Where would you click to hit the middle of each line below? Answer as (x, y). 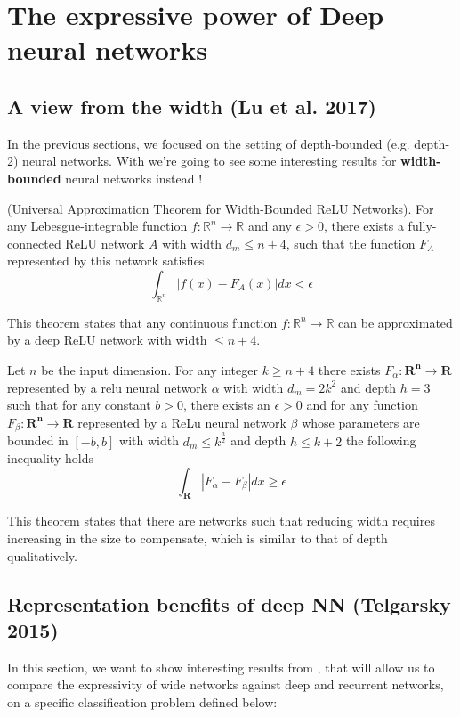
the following (381, 440)
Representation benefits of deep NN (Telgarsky (229, 603)
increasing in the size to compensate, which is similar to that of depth (198, 538)
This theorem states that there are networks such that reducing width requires (221, 521)
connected (34, 243)
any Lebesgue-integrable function (97, 226)
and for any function (362, 405)
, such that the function (351, 243)
